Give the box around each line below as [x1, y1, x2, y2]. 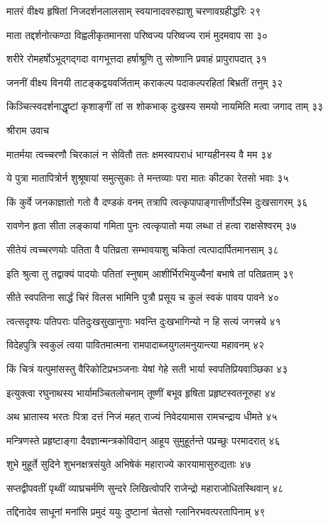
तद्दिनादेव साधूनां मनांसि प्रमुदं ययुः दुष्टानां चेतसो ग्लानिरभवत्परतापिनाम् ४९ [6, 504, 266, 519]
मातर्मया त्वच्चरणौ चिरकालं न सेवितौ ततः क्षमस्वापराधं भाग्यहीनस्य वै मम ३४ [6, 146, 273, 161]
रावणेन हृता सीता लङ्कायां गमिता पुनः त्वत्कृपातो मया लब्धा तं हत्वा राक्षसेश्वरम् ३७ [6, 218, 297, 233]
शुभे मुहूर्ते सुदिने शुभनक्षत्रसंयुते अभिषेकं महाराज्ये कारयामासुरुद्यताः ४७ [6, 457, 251, 471]
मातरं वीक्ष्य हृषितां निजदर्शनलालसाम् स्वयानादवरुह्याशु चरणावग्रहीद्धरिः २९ [6, 4, 261, 18]
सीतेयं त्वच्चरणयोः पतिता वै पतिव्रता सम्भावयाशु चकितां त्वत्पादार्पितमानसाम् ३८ [6, 241, 279, 256]
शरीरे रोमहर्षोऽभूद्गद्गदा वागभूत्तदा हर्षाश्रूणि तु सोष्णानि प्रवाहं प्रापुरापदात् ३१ [6, 51, 267, 66]
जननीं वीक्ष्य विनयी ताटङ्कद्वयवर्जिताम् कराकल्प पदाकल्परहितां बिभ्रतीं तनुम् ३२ [6, 75, 283, 89]
